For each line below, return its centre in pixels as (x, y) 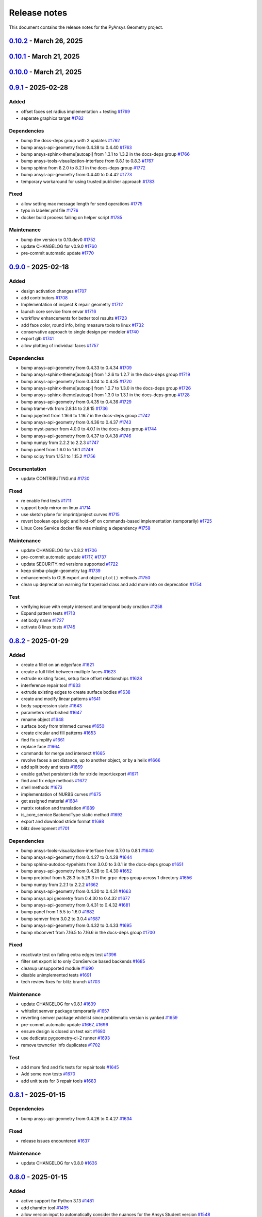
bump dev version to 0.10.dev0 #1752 (58, 240)
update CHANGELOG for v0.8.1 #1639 (58, 1004)
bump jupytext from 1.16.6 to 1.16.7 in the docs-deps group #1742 (86, 415)
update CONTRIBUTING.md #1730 (55, 479)
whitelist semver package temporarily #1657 (65, 1011)
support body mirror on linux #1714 (56, 507)
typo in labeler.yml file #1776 (50, 211)
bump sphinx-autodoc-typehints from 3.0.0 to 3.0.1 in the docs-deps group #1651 (102, 864)
